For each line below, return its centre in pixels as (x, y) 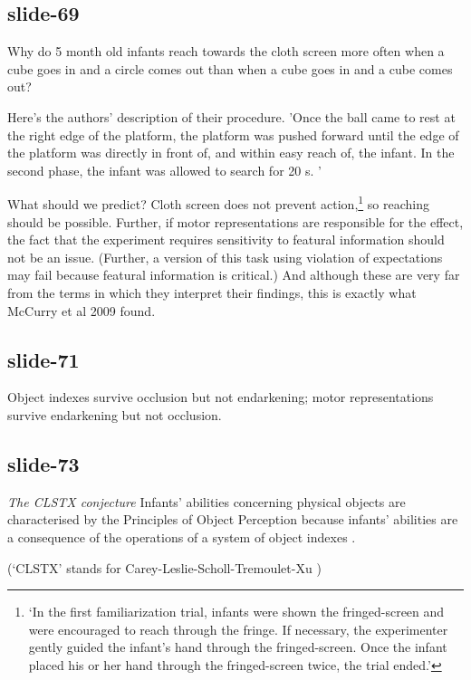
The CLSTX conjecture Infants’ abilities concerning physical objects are (207, 501)
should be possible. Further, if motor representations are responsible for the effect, (235, 221)
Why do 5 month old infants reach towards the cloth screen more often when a (226, 51)
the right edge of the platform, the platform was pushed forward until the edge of (233, 134)
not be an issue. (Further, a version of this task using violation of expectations (225, 257)
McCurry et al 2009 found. (82, 310)
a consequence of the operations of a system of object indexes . (182, 536)
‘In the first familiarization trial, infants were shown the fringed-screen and (236, 612)
